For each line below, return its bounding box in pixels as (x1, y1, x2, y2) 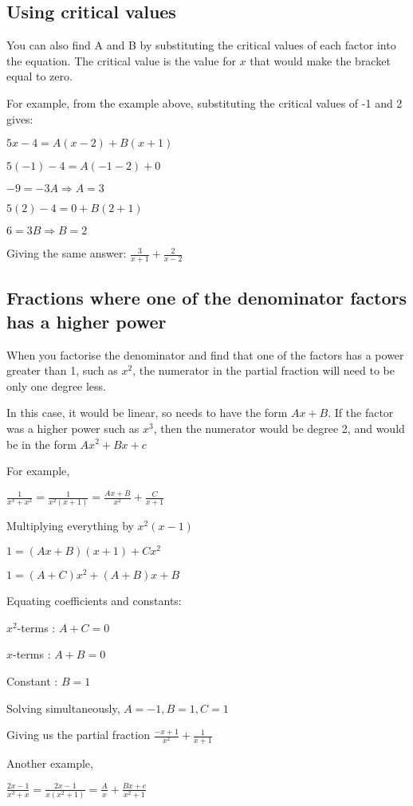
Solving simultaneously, (6, 699, 120, 716)
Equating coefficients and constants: (6, 592, 182, 609)
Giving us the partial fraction (6, 726, 150, 743)
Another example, (6, 754, 93, 771)
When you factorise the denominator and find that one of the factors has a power (6, 346, 404, 363)
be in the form (6, 435, 77, 452)
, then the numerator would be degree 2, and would (153, 419, 405, 436)
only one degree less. (6, 377, 107, 394)
